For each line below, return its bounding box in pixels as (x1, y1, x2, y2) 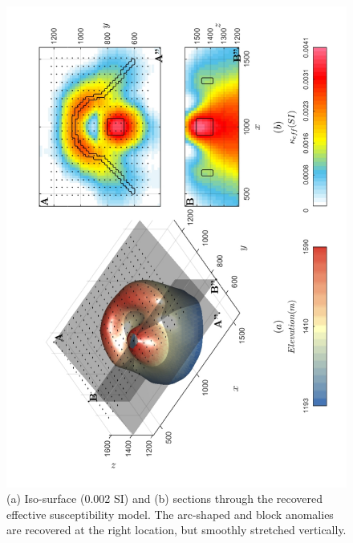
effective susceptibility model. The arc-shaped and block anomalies (6, 505, 334, 522)
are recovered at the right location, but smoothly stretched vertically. (6, 521, 347, 538)
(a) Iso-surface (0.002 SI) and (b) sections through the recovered (6, 490, 323, 507)
